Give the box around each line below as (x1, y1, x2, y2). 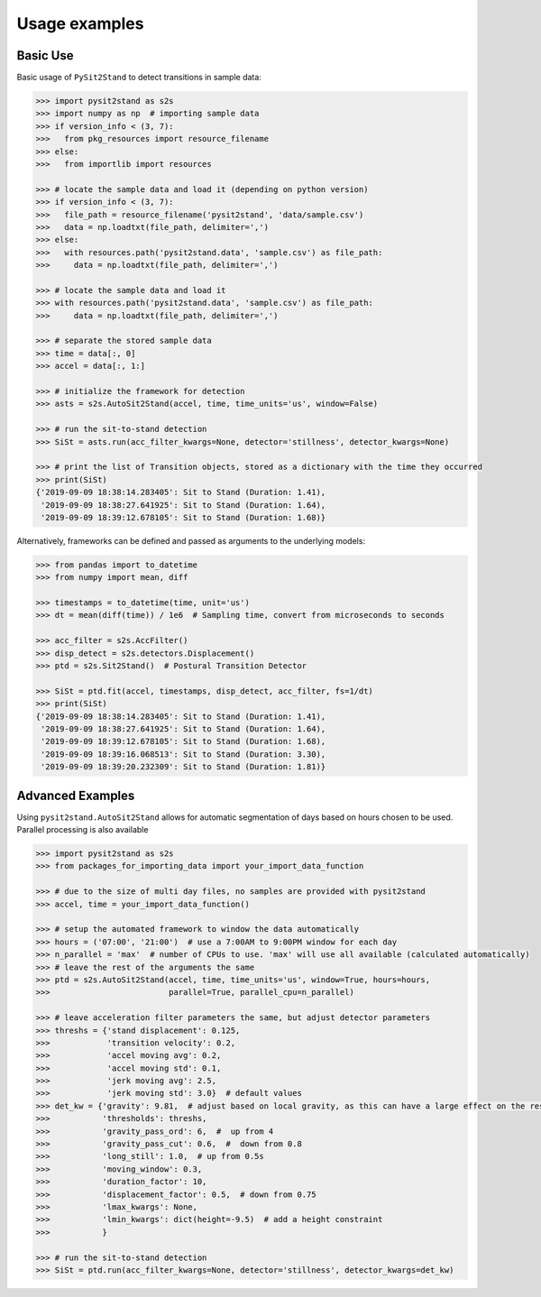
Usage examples (16, 14, 144, 33)
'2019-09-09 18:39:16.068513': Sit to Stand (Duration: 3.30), (41, 749, 326, 759)
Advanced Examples (16, 787, 135, 803)
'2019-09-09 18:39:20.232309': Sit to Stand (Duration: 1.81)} (41, 762, 326, 772)
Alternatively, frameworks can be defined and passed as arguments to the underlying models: (16, 535, 365, 546)
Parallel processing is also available (16, 824, 149, 835)
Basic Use (16, 48, 74, 63)
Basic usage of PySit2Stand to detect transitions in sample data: (16, 72, 261, 83)
